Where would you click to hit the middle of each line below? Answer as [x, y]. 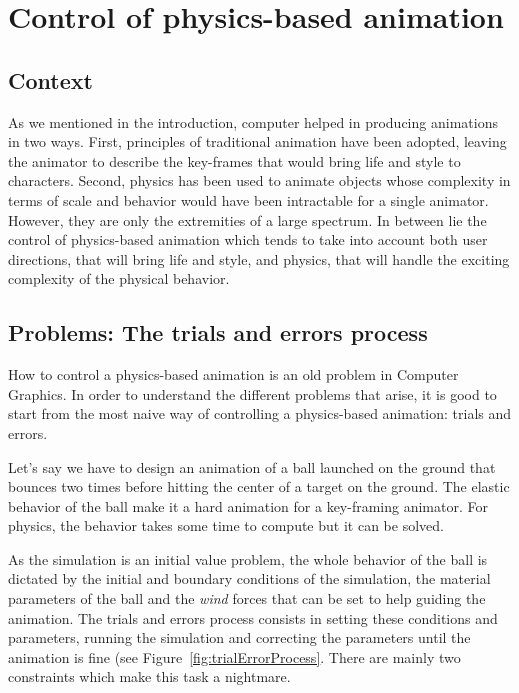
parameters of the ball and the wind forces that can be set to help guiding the [247, 598]
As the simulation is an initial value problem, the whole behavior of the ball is [248, 558]
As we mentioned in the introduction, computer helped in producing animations [253, 121]
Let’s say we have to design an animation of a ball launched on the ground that [252, 466]
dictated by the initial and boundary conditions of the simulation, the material [249, 578]
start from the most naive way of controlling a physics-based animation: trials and [260, 413]
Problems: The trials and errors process [218, 332]
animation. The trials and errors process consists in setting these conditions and [253, 617]
